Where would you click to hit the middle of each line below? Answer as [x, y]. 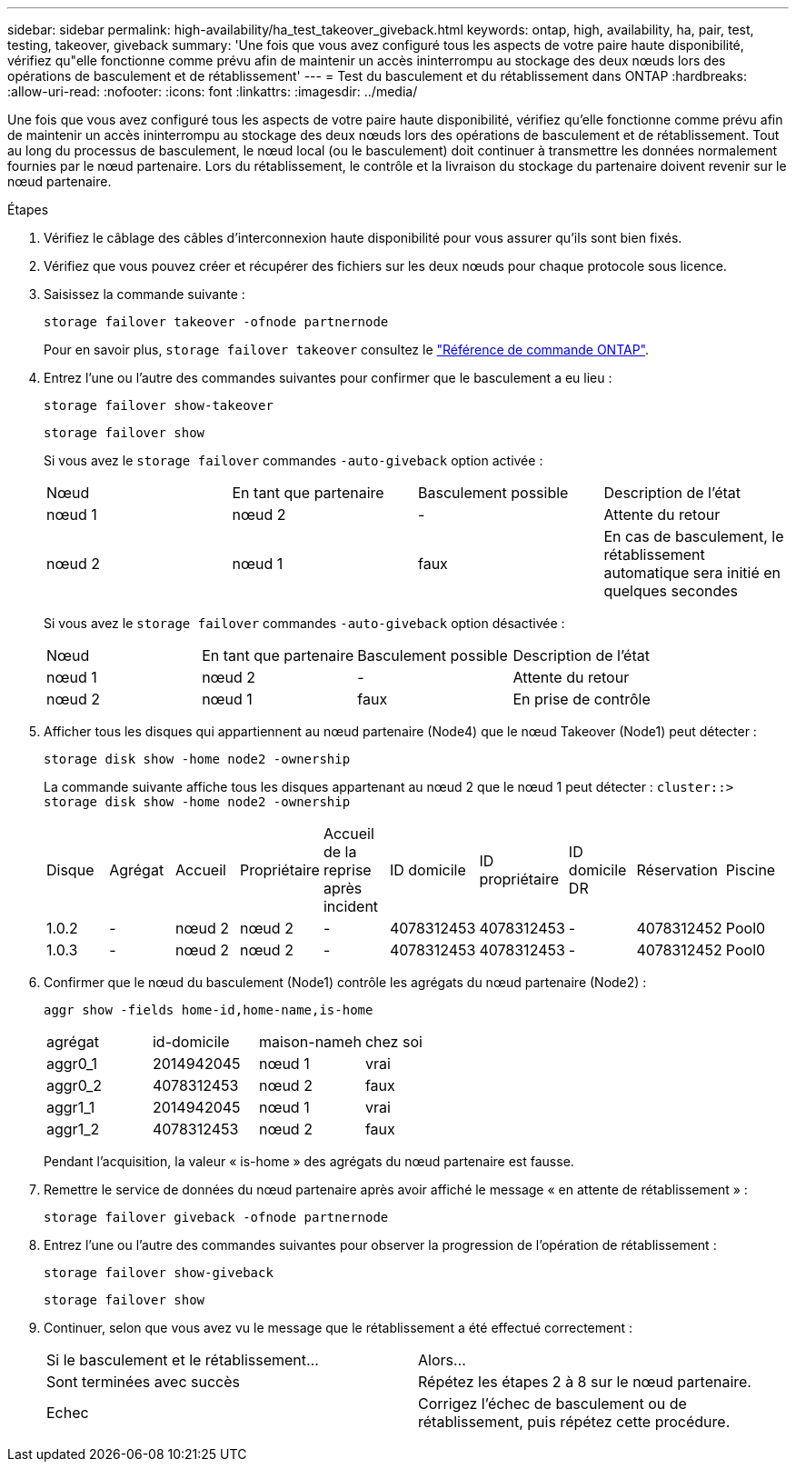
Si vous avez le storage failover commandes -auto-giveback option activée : [294, 460]
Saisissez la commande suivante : [144, 294]
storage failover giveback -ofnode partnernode [216, 1217]
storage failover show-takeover [159, 405]
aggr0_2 [75, 1085]
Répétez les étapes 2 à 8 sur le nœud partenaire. [585, 1382]
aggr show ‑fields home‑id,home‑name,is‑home [209, 1010]
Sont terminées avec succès [144, 1382]
